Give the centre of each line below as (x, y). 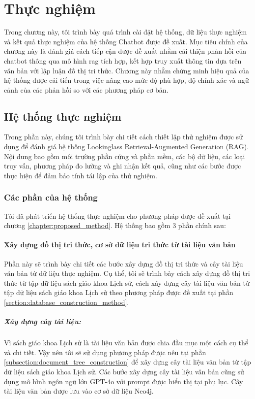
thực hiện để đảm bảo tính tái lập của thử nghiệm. (81, 175)
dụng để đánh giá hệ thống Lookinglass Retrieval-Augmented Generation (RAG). (127, 147)
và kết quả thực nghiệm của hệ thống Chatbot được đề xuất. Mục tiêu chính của (126, 41)
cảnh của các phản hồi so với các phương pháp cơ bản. (86, 89)
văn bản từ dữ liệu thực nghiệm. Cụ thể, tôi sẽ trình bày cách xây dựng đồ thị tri (127, 273)
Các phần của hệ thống (51, 197)
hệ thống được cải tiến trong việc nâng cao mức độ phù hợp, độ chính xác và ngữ (127, 80)
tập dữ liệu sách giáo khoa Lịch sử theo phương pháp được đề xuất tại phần (119, 292)
